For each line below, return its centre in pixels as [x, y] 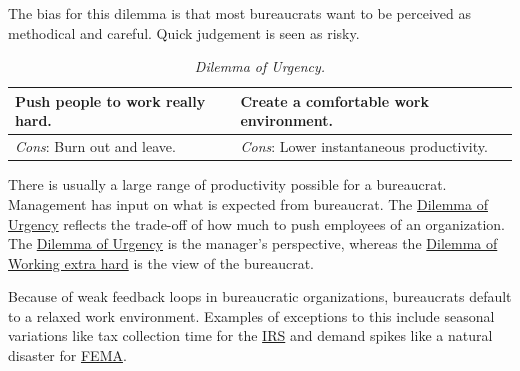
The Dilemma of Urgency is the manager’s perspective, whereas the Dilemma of [253, 243]
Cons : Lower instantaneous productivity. [364, 146]
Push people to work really [110, 100]
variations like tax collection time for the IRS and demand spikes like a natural [250, 335]
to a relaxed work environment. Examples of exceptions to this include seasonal [251, 315]
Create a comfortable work [334, 100]
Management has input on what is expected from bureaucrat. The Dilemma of [248, 203]
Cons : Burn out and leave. [95, 146]
